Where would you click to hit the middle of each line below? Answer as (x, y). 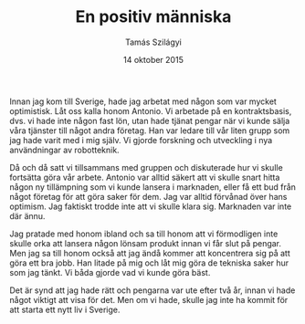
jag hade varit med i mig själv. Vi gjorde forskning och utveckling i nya (141, 140)
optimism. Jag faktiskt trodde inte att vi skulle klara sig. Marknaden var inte (151, 206)
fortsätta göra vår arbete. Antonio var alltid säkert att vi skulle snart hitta (145, 177)
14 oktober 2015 (153, 59)
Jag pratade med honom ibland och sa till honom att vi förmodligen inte (144, 234)
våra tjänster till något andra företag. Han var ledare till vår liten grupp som (150, 131)
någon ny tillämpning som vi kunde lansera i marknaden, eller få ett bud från (153, 187)
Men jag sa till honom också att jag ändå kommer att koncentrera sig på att (150, 253)
